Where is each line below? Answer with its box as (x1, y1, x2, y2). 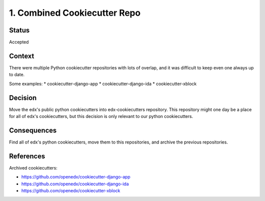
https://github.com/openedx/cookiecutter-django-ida (21, 181, 129, 187)
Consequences (9, 126, 57, 135)
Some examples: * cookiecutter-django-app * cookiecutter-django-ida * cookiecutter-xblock (9, 81, 197, 86)
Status (9, 26, 30, 34)
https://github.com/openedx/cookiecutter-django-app (21, 174, 131, 180)
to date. (9, 72, 25, 78)
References (9, 152, 45, 160)
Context (9, 52, 34, 60)
